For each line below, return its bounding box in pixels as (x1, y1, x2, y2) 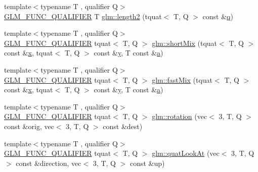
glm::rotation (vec (152, 111, 207, 122)
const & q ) (202, 11, 233, 21)
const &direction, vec (16, 157, 81, 168)
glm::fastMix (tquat (152, 74, 213, 85)
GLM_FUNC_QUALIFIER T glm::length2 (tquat (4, 11, 162, 21)
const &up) (130, 157, 165, 168)
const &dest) (103, 121, 143, 131)
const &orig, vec (4, 121, 54, 131)
